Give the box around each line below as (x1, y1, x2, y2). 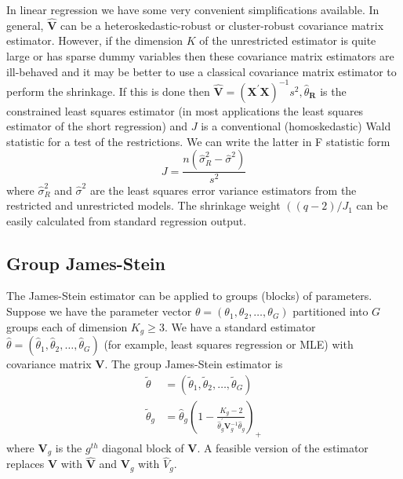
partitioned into (292, 303, 369, 320)
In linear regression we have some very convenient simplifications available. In (6, 2, 379, 17)
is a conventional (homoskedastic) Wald (201, 118, 391, 134)
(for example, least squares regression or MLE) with (103, 336, 354, 353)
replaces (6, 455, 45, 472)
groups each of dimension (6, 318, 128, 335)
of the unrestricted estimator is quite (199, 32, 376, 49)
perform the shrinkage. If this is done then (6, 82, 210, 99)
